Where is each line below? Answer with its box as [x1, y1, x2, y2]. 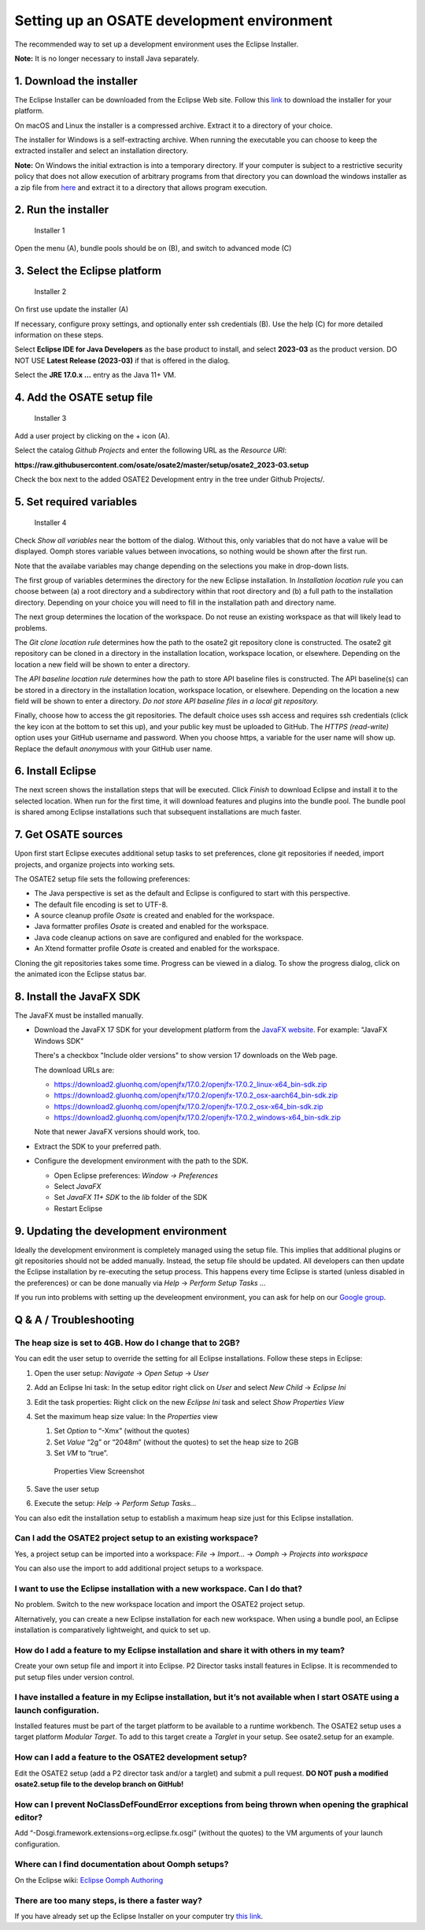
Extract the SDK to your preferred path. [34, 1142, 161, 1151]
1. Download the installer [14, 74, 138, 88]
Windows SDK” [34, 1036, 84, 1045]
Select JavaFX [54, 1182, 102, 1191]
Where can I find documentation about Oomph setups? [14, 1859, 229, 1870]
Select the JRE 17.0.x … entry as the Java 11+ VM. [14, 371, 176, 380]
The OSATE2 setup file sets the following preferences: [14, 874, 190, 883]
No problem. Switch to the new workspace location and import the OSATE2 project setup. [14, 1600, 305, 1609]
